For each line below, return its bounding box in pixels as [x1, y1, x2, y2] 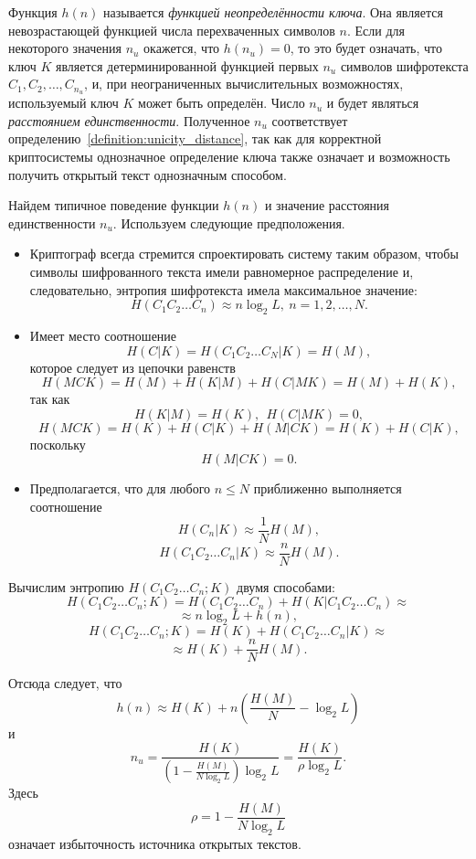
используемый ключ [8, 93, 119, 112]
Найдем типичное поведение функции [8, 196, 219, 215]
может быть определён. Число [138, 93, 305, 112]
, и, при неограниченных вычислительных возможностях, [84, 74, 404, 93]
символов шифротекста [340, 56, 469, 75]
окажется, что [143, 38, 220, 58]
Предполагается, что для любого [29, 479, 211, 498]
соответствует [271, 111, 348, 130]
